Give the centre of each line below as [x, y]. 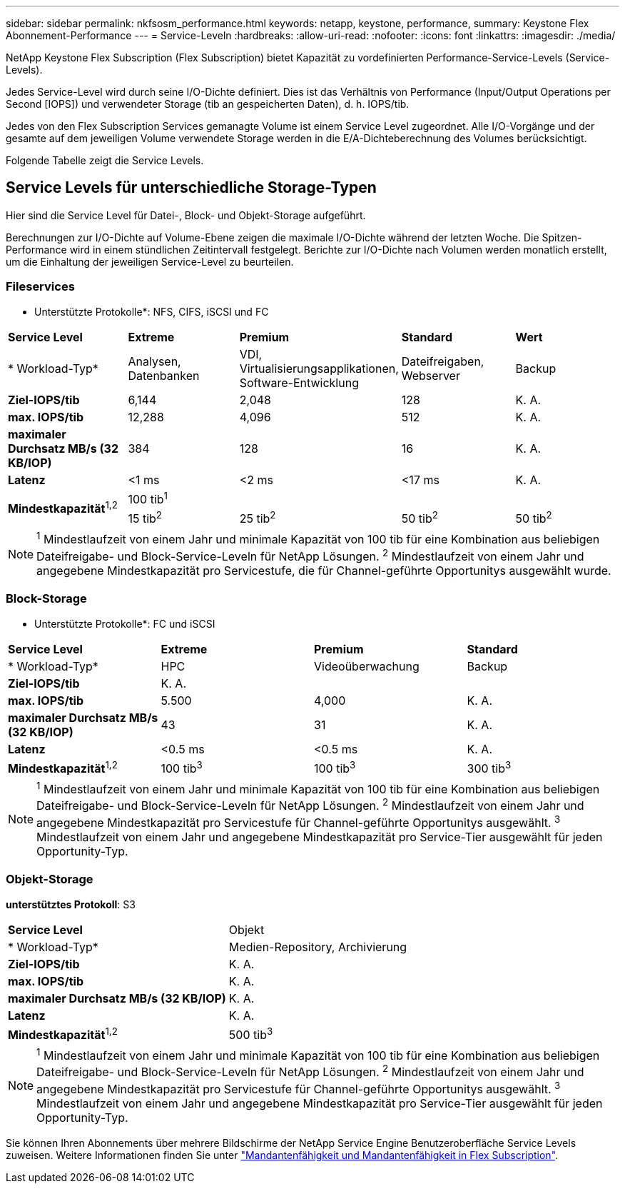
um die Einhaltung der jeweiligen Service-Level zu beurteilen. [150, 261]
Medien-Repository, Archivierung [318, 947]
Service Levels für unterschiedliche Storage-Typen [191, 188]
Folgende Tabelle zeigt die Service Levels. [105, 160]
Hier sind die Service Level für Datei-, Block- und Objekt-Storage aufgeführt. [186, 215]
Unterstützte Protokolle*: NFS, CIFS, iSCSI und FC [152, 311]
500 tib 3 [251, 1034]
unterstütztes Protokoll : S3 [71, 904]
